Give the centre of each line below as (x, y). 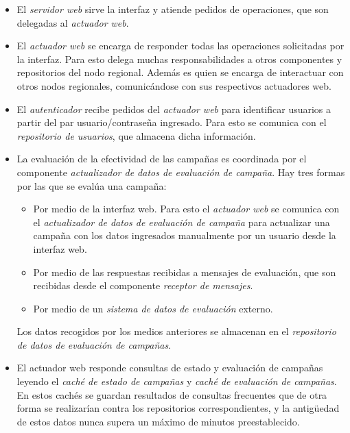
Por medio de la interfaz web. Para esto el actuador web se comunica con (186, 209)
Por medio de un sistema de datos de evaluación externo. (153, 308)
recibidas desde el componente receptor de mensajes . (143, 285)
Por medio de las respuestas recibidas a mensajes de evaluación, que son (185, 272)
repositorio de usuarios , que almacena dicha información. (136, 135)
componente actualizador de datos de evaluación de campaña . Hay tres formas (181, 172)
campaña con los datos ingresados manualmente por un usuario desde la (185, 235)
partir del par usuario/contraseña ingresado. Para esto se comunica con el (172, 122)
